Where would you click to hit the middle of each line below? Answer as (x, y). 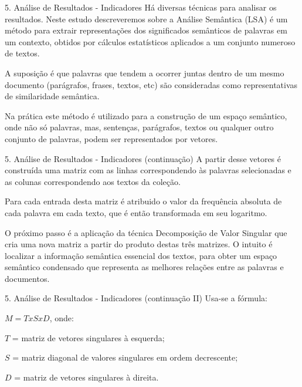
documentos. (27, 278)
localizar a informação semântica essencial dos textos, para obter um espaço (141, 255)
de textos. (22, 53)
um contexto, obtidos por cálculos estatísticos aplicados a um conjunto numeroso (150, 41)
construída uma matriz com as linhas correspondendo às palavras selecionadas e (148, 170)
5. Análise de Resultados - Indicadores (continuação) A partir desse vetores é (143, 158)
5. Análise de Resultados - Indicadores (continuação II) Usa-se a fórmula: (136, 298)
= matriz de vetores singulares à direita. (86, 377)
